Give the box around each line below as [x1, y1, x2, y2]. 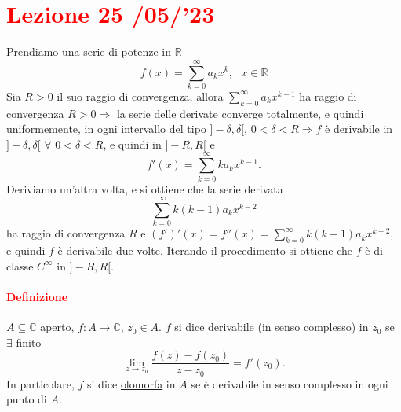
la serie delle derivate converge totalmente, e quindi [116, 105, 364, 121]
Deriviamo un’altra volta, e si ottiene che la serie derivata [6, 180, 283, 197]
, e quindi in [103, 135, 162, 152]
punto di [6, 391, 47, 407]
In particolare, [6, 375, 75, 392]
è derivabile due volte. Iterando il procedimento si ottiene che [57, 242, 353, 259]
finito [16, 333, 42, 350]
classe [6, 257, 34, 274]
